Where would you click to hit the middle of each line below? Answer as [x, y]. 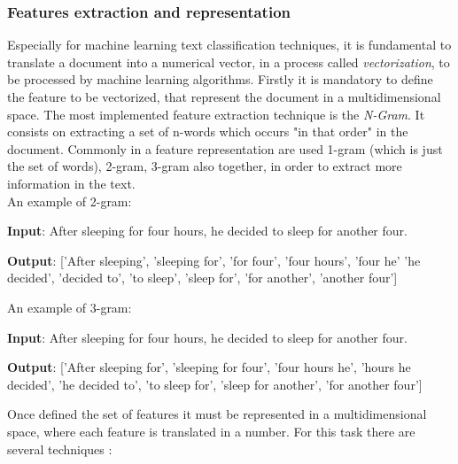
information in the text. [71, 183]
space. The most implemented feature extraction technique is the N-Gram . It [216, 114]
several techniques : [60, 449]
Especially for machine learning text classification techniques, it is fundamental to [229, 45]
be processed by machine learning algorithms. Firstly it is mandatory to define [220, 79]
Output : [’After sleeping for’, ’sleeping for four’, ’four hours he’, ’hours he [209, 367]
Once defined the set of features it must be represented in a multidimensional [217, 414]
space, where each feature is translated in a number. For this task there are [211, 431]
